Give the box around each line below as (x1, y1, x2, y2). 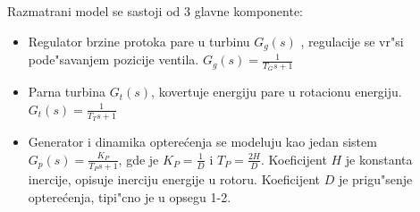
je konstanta (345, 149, 413, 168)
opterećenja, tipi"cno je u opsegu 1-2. (28, 187, 231, 206)
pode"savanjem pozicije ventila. (28, 50, 199, 69)
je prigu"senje (338, 169, 413, 188)
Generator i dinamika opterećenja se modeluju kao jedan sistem (28, 132, 377, 151)
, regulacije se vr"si (300, 31, 404, 50)
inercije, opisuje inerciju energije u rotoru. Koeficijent (28, 169, 320, 188)
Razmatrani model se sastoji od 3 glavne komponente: (7, 2, 304, 20)
